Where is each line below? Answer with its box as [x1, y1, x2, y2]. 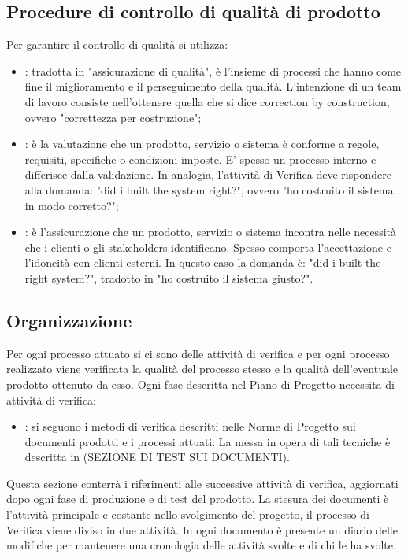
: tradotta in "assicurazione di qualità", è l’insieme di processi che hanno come [24, 62, 402, 79]
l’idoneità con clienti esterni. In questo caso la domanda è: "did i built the [24, 254, 381, 271]
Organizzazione [6, 308, 132, 332]
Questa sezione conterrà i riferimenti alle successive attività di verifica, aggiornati [6, 475, 399, 491]
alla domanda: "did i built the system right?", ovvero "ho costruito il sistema [24, 181, 394, 198]
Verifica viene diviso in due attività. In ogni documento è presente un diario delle [6, 521, 398, 538]
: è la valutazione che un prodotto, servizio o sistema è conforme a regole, [24, 135, 380, 152]
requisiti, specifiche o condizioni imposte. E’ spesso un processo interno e [24, 150, 376, 167]
